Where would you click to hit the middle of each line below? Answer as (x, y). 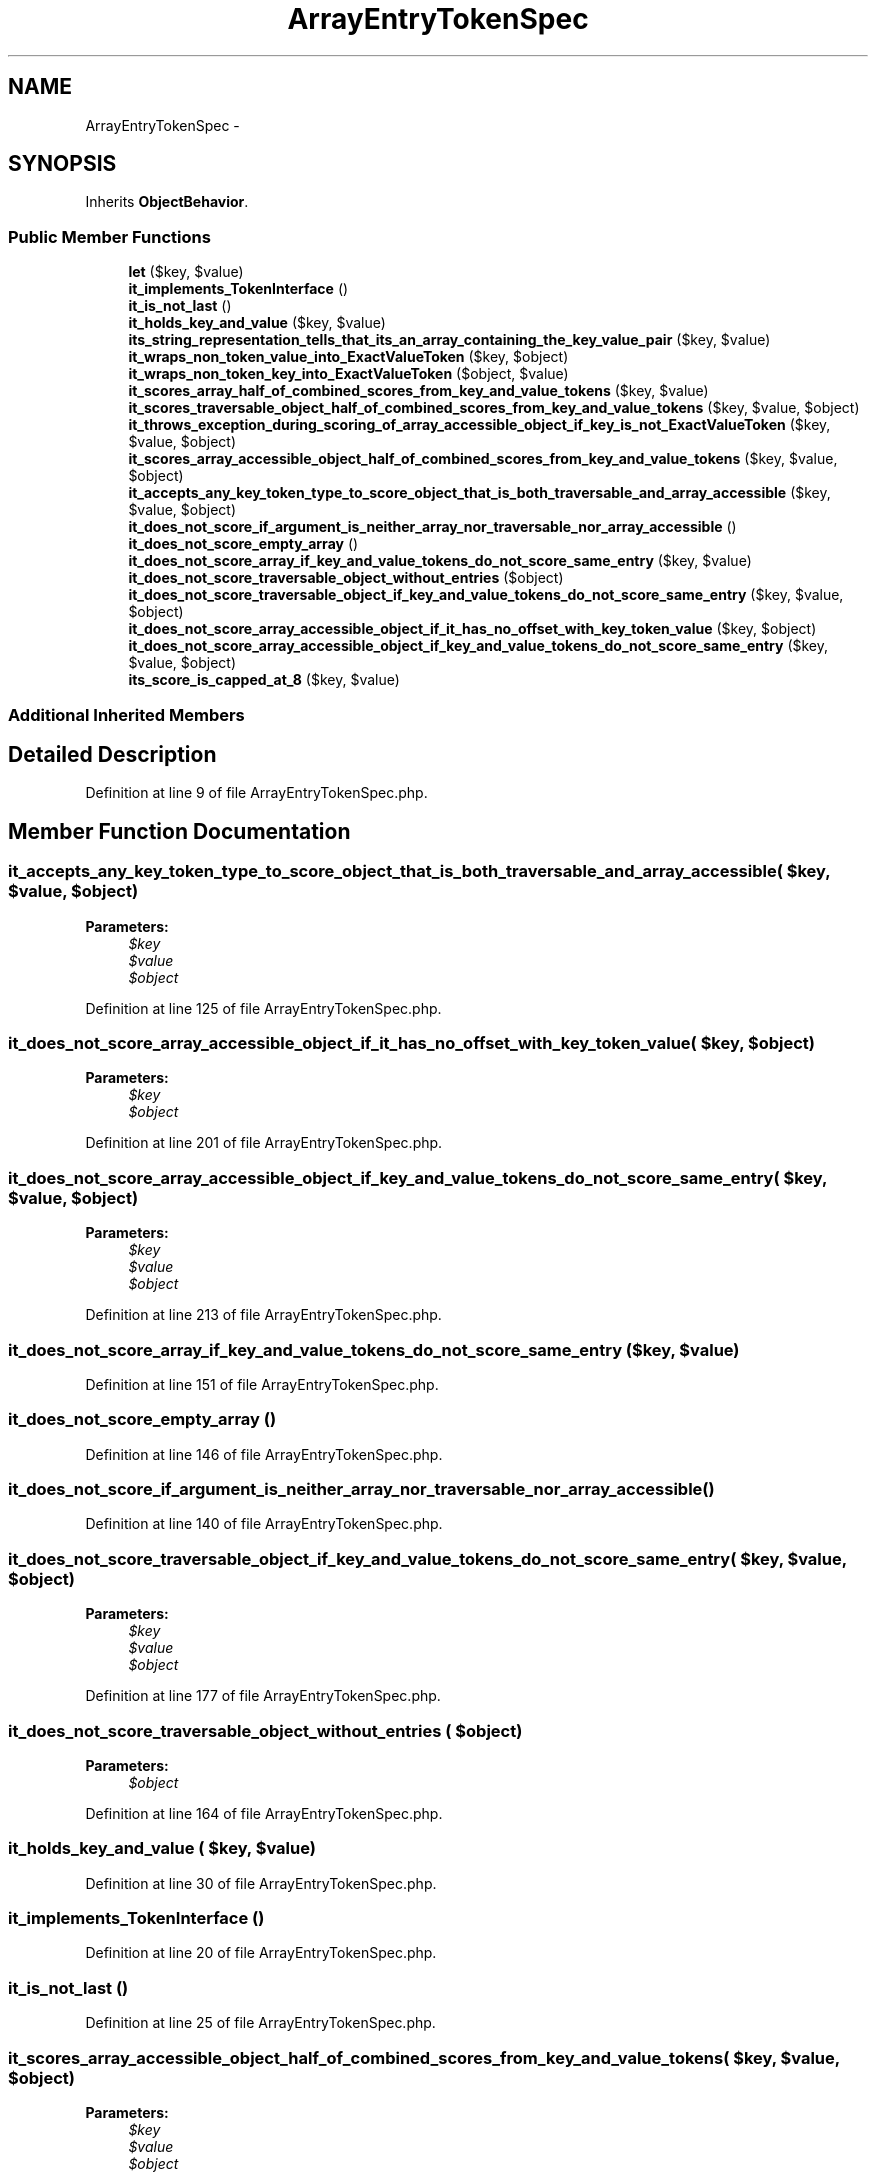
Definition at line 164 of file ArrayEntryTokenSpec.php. (264, 1813)
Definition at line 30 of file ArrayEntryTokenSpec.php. (261, 1883)
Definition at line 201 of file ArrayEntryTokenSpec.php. (264, 1143)
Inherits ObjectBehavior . (167, 202)
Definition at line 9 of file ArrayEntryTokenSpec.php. (256, 793)
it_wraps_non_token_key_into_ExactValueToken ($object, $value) (348, 374)
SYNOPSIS (62, 164)
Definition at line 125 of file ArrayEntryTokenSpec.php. (263, 1008)
